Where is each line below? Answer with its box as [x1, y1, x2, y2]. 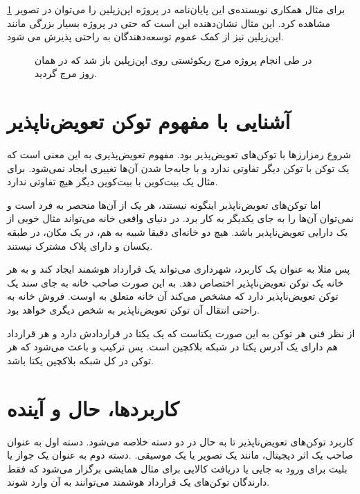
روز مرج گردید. [35, 66, 97, 80]
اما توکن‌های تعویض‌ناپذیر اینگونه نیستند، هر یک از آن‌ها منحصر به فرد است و [7, 197, 321, 212]
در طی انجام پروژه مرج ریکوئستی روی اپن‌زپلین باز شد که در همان [35, 52, 312, 67]
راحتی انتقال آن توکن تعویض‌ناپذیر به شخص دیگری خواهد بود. [7, 303, 260, 317]
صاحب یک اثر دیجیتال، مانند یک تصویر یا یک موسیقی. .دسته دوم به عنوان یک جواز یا [7, 448, 353, 462]
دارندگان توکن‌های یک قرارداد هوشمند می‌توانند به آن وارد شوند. [7, 475, 270, 489]
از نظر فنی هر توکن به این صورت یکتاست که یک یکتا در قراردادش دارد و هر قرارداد [7, 325, 355, 340]
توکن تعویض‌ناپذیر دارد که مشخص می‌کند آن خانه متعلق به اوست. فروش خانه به [7, 289, 339, 303]
